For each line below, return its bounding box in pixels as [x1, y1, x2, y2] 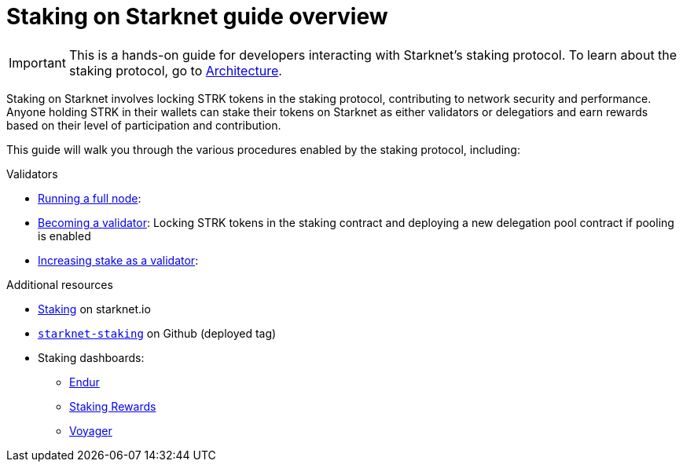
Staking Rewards [69, 399, 156, 413]
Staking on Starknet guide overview [6, 3, 388, 30]
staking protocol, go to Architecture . [68, 62, 282, 79]
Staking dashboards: [38, 350, 145, 364]
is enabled [38, 229, 91, 243]
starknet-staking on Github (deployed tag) [38, 326, 277, 340]
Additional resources [6, 277, 113, 291]
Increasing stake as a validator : [38, 253, 199, 267]
